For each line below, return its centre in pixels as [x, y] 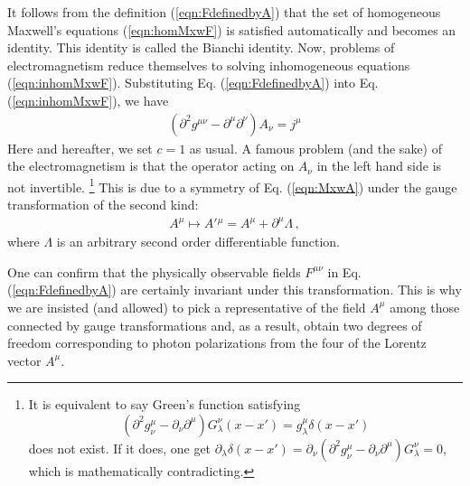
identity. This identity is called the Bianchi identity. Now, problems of [201, 47]
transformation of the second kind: [103, 205]
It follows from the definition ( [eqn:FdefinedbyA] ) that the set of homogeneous [224, 12]
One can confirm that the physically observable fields [154, 271]
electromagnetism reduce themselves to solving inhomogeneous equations [209, 65]
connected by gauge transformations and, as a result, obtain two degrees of [215, 325]
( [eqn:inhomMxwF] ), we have [88, 100]
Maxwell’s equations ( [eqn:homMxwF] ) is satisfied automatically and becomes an [232, 29]
